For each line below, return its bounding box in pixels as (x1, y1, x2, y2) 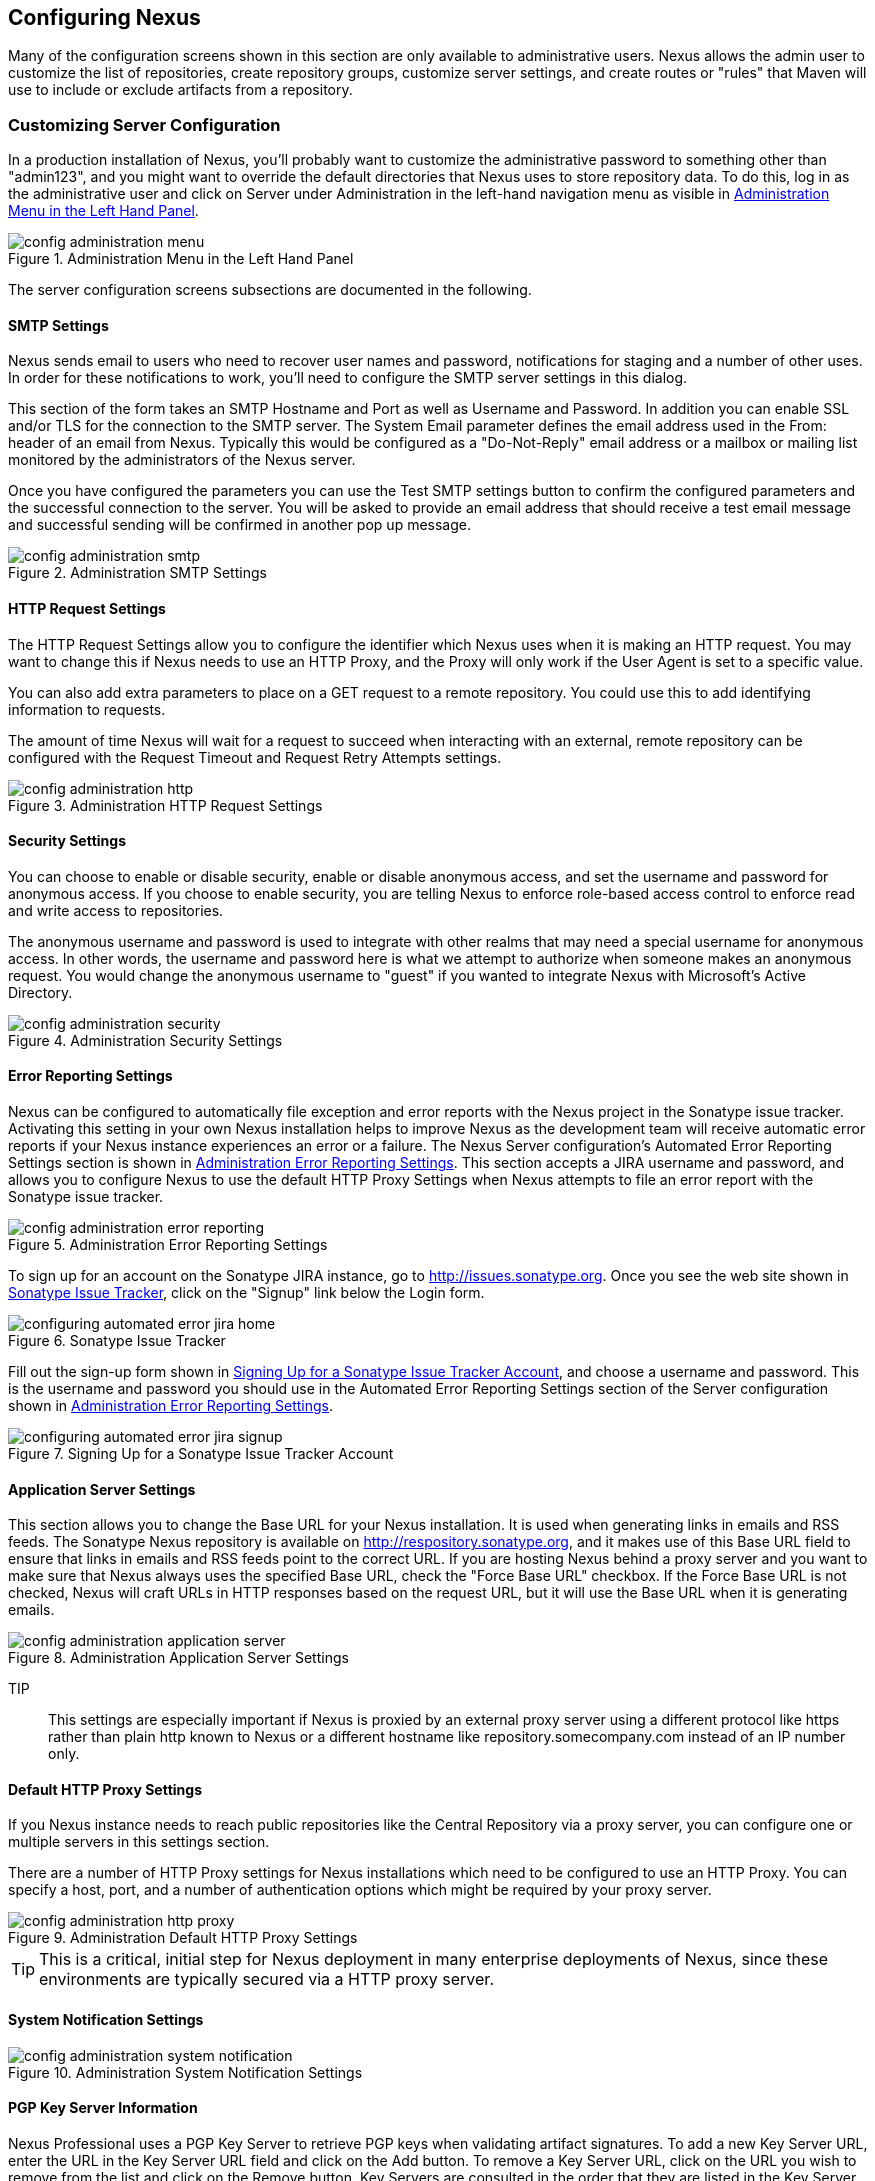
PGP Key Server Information (8, 2099, 198, 2117)
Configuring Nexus (8, 5, 201, 30)
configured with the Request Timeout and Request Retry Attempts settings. (8, 748, 502, 766)
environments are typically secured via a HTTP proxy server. (39, 1969, 494, 1990)
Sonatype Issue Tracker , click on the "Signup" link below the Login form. (8, 1284, 485, 1302)
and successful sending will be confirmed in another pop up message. (8, 516, 471, 534)
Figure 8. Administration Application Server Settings (8, 1649, 349, 1667)
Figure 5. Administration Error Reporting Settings (8, 1236, 328, 1254)
